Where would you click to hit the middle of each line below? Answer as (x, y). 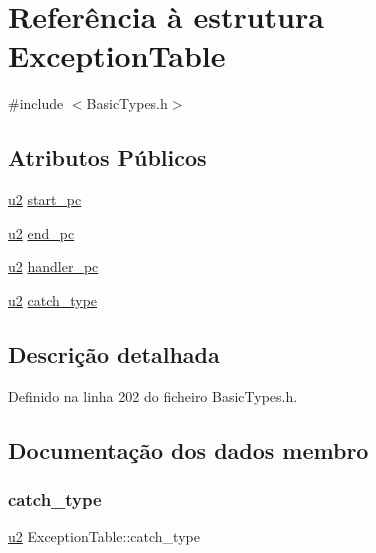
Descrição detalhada (114, 353)
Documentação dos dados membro (188, 449)
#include (36, 103)
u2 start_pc (45, 199)
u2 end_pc (41, 232)
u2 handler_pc (53, 266)
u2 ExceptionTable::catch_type (104, 536)
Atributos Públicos (107, 157)
